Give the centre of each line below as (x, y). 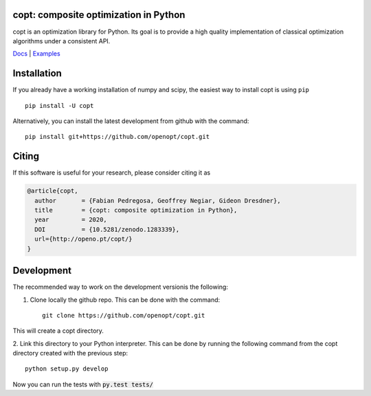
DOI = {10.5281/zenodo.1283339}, (107, 229)
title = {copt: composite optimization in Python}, (136, 210)
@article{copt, (53, 191)
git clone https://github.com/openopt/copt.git (124, 315)
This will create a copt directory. (58, 331)
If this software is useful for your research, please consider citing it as (112, 173)
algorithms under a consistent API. (61, 41)
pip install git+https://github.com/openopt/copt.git (117, 137)
